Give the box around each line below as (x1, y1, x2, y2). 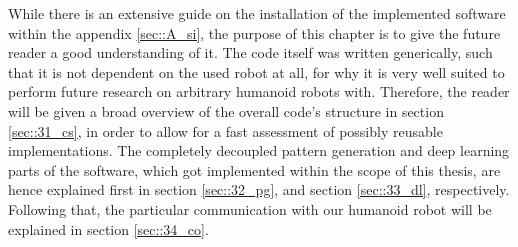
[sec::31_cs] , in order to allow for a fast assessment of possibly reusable (8, 120, 443, 141)
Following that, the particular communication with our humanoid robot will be (8, 198, 492, 219)
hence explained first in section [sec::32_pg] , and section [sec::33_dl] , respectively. (8, 179, 510, 200)
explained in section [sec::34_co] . (8, 218, 209, 239)
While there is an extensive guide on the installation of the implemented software (8, 3, 506, 23)
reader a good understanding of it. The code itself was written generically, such (8, 42, 493, 63)
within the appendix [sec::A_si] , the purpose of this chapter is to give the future (8, 22, 501, 43)
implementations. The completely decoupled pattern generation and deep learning (8, 140, 510, 161)
